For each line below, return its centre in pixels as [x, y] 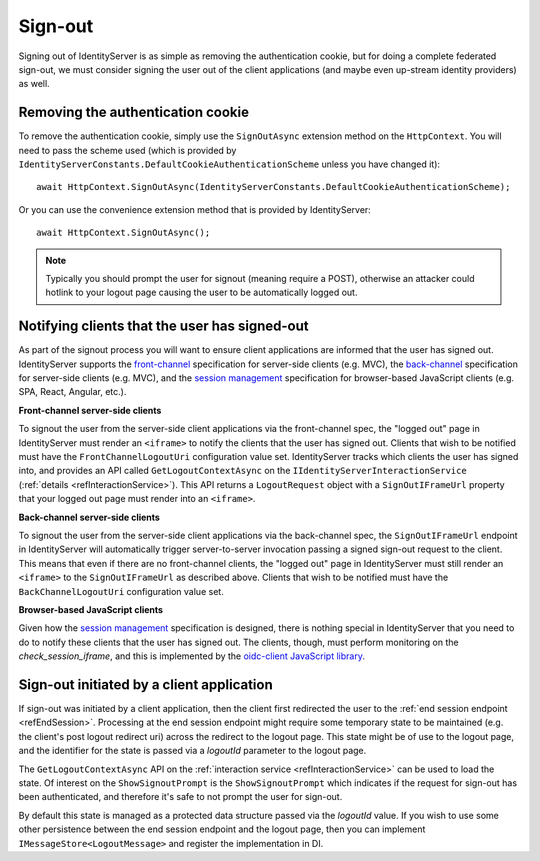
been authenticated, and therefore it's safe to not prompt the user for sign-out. [180, 797]
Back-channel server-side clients [89, 517]
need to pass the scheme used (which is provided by [127, 150]
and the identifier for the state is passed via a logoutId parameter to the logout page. [192, 751]
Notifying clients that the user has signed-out [163, 326]
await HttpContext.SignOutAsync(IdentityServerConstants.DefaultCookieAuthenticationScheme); [273, 187]
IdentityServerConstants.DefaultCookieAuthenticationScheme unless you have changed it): [229, 164]
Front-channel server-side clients [90, 410]
